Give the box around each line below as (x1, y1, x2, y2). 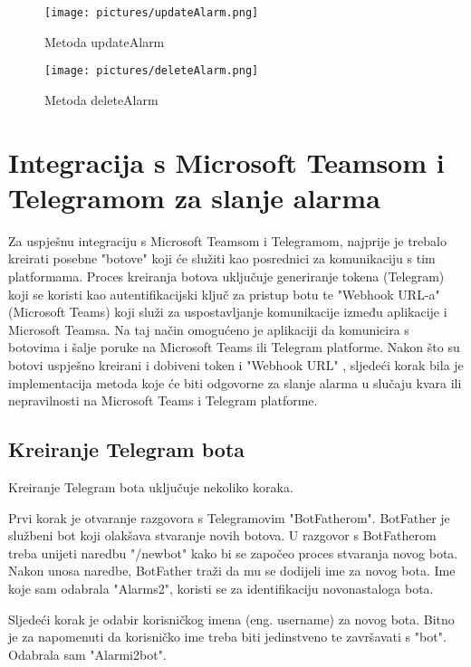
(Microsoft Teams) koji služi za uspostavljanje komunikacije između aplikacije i (8, 302, 447, 321)
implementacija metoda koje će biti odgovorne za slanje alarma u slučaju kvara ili (8, 373, 462, 392)
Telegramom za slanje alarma (8, 178, 380, 215)
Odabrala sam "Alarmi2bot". (8, 644, 167, 663)
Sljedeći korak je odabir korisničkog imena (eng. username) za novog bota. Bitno (8, 609, 455, 628)
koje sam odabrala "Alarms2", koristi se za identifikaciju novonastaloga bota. (8, 578, 434, 597)
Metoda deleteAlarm (44, 90, 159, 109)
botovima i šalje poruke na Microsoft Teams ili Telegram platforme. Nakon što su (8, 338, 460, 357)
